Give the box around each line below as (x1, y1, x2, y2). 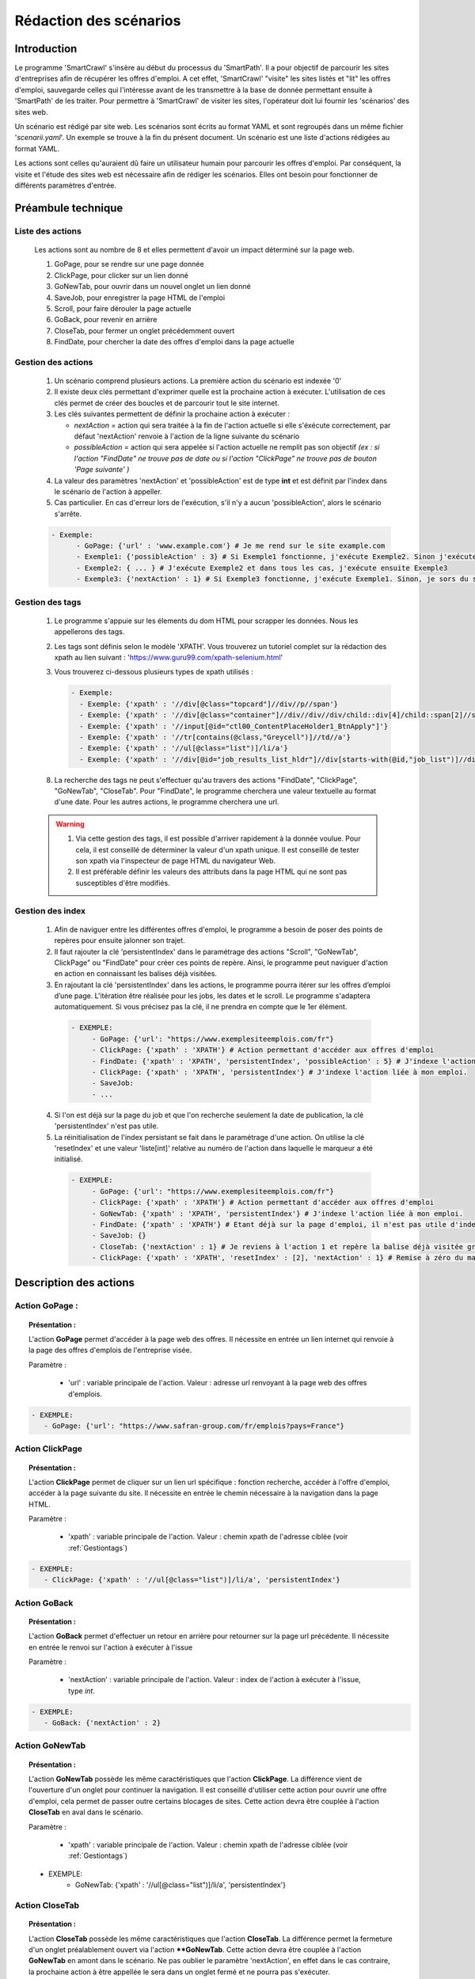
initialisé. (54, 1154, 83, 1164)
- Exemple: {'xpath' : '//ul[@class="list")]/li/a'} (79, 744, 288, 753)
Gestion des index (14, 905, 86, 916)
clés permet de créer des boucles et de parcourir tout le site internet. (54, 398, 280, 408)
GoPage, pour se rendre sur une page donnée (54, 260, 205, 269)
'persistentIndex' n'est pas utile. (54, 1121, 159, 1131)
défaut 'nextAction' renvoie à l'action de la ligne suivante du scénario (74, 431, 300, 441)
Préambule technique (14, 201, 123, 215)
